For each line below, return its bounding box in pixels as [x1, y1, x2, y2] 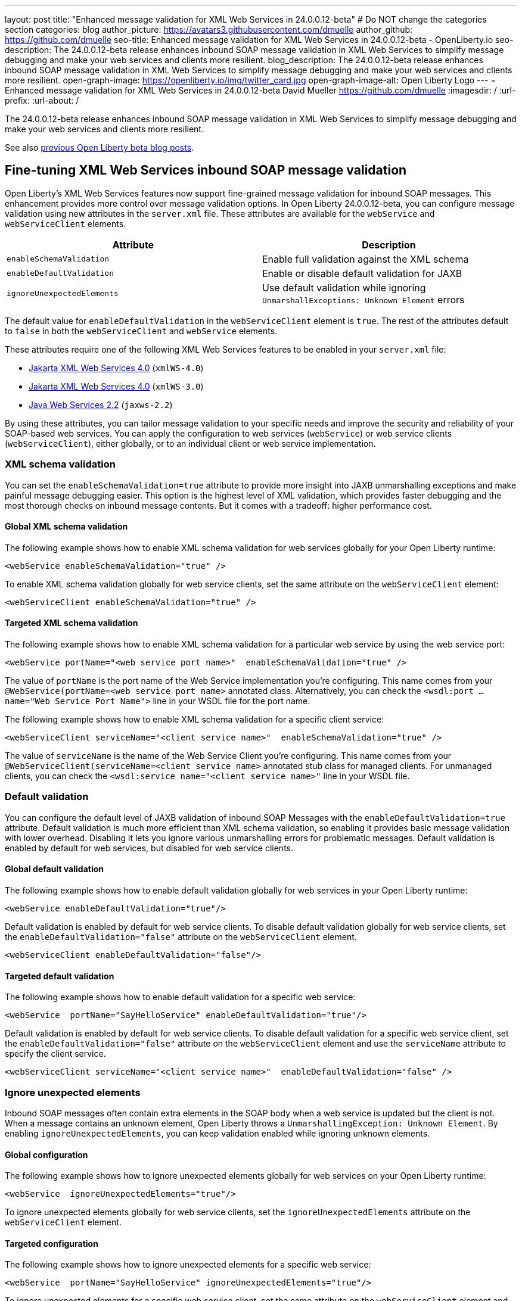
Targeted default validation [5, 970, 114, 981]
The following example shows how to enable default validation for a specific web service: [5, 992, 356, 1003]
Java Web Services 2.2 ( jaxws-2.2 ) [29, 399, 173, 410]
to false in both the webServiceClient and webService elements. [5, 325, 278, 336]
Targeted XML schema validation [5, 618, 138, 628]
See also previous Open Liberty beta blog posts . [5, 142, 194, 152]
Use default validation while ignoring [262, 281, 426, 294]
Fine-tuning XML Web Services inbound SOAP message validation [5, 163, 407, 178]
